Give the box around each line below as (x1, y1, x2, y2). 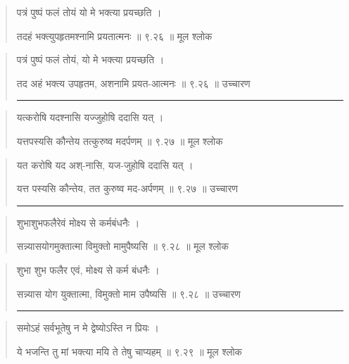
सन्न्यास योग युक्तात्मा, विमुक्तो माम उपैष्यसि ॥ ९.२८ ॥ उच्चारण (16, 286, 241, 301)
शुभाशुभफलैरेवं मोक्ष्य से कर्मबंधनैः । (16, 215, 140, 230)
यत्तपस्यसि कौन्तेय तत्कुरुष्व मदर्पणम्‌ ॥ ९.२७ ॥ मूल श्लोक (16, 133, 223, 148)
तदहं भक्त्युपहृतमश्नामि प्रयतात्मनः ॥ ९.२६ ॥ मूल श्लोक (16, 28, 212, 43)
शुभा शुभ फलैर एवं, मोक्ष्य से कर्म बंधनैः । (16, 262, 160, 277)
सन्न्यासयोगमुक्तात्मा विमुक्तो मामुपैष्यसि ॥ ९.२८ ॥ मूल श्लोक (16, 239, 229, 253)
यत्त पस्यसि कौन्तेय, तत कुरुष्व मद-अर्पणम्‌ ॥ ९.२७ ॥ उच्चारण (16, 181, 239, 196)
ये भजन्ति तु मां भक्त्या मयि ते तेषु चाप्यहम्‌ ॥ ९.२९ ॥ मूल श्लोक (16, 344, 243, 358)
